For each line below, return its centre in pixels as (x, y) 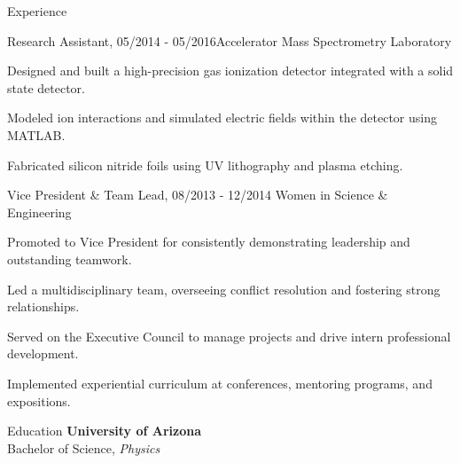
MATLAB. (36, 134)
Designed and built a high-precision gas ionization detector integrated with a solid (230, 71)
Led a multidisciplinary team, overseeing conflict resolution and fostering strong (224, 289)
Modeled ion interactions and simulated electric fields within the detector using (222, 118)
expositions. (39, 400)
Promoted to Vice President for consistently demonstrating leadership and (209, 242)
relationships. (43, 306)
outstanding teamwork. (70, 259)
